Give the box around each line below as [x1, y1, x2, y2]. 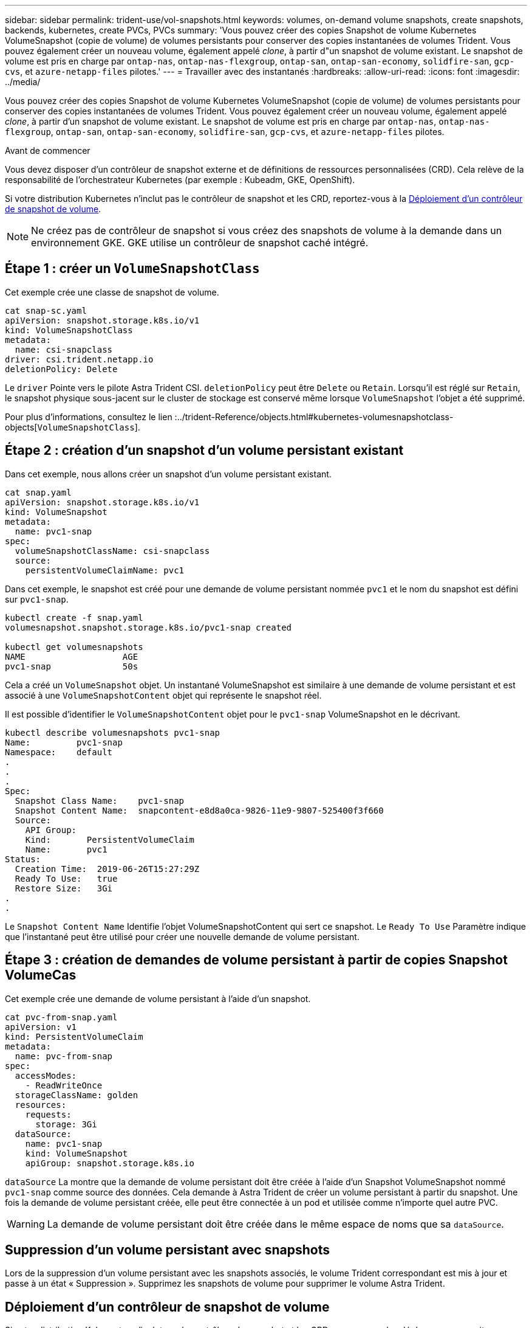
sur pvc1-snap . [5, 593, 69, 604]
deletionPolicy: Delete [5, 364, 118, 374]
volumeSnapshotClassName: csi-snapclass [15, 545, 210, 556]
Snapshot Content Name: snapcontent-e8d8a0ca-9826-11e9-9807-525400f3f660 [15, 805, 384, 815]
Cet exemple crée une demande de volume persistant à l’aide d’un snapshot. [5, 993, 311, 1004]
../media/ [5, 77, 41, 87]
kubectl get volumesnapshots [5, 642, 143, 652]
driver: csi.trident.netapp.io [5, 354, 154, 364]
